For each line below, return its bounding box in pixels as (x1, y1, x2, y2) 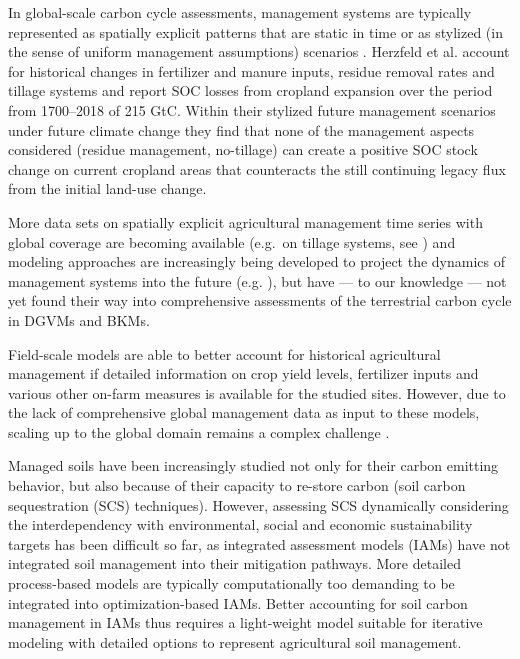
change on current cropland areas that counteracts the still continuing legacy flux (8, 158, 506, 179)
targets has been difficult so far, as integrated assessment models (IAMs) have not (8, 533, 511, 554)
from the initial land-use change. (8, 178, 207, 199)
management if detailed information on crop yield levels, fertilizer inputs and (8, 363, 479, 384)
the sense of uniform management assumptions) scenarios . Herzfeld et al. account (8, 41, 510, 62)
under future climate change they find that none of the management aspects (8, 119, 475, 140)
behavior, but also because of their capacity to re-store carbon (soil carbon (8, 475, 466, 496)
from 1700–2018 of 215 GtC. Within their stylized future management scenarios (8, 99, 496, 120)
